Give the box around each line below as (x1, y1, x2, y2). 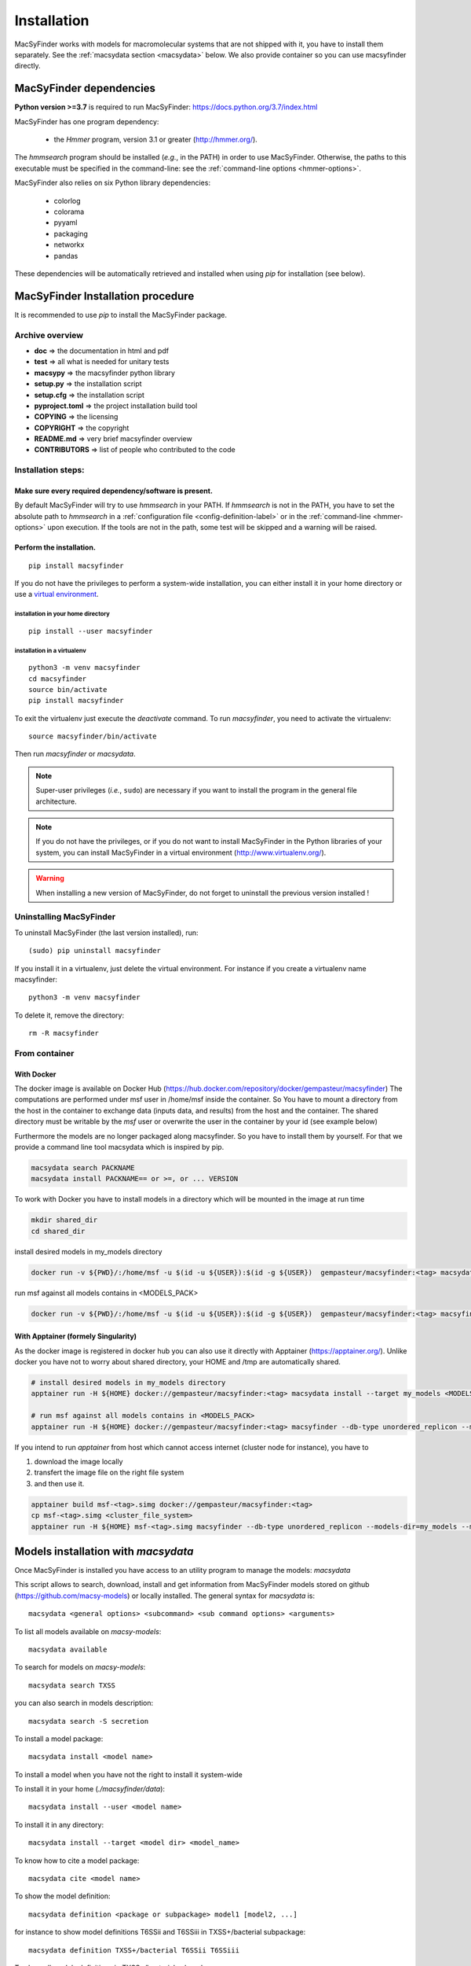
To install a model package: (14, 1734, 104, 1743)
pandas (53, 251, 78, 260)
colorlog (53, 196, 82, 205)
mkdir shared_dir (31, 1216, 98, 1224)
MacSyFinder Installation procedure (14, 289, 195, 303)
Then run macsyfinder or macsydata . (14, 749, 137, 759)
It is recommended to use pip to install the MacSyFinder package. (14, 310, 228, 319)
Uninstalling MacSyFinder (14, 911, 116, 922)
